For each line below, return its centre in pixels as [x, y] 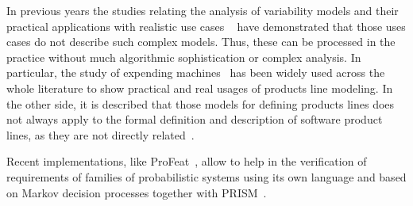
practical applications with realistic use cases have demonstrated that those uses [206, 26]
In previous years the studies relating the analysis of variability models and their [203, 10]
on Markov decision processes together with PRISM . [137, 192]
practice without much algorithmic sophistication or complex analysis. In [184, 57]
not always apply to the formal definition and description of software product [195, 119]
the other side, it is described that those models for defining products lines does [201, 103]
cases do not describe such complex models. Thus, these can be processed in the [201, 42]
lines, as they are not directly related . [100, 134]
